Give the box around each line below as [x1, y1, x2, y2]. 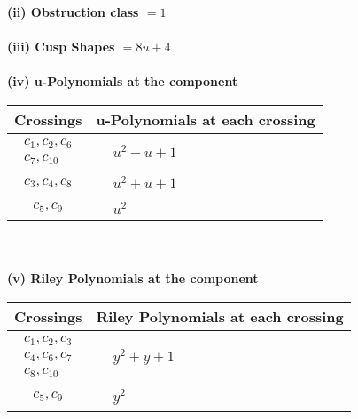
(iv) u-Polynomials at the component [7, 72, 238, 91]
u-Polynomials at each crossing [96, 108, 315, 130]
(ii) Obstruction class [7, 3, 139, 20]
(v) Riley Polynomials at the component [7, 269, 259, 288]
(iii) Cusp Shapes [7, 37, 115, 56]
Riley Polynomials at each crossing [96, 305, 344, 327]
